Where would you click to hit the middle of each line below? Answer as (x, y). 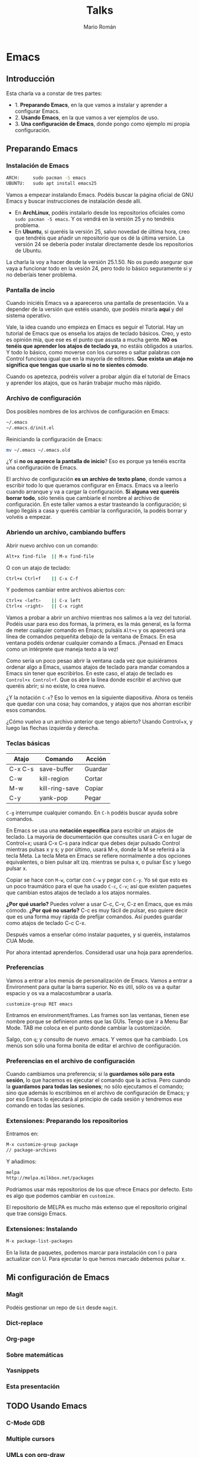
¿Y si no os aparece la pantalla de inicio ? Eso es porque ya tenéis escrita (96, 461)
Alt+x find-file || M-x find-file (50, 556)
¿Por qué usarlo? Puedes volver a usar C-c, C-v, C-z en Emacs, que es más (99, 904)
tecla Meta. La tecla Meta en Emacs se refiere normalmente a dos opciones (99, 855)
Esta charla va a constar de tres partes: (54, 93)
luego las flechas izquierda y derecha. (53, 728)
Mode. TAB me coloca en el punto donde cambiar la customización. (89, 1028)
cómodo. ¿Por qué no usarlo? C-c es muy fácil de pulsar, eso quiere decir (97, 910)
